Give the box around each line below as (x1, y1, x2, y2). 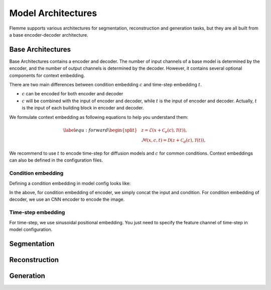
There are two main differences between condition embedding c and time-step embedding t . (9, 82, 202, 88)
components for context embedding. (9, 72, 85, 78)
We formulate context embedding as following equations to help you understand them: (9, 114, 188, 120)
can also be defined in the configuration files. (9, 157, 103, 163)
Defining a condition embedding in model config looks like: (9, 180, 131, 186)
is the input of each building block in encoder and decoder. (22, 105, 144, 111)
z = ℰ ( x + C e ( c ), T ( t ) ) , (141, 127, 187, 134)
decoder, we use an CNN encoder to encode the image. (9, 196, 125, 203)
